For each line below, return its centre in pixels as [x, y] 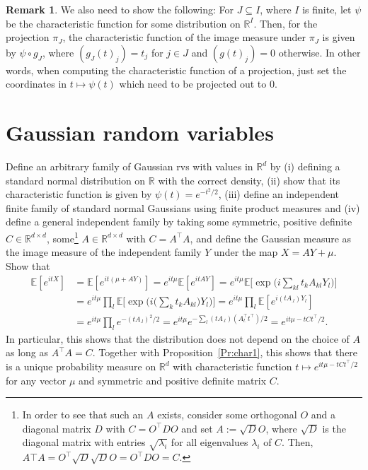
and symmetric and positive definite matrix [173, 380]
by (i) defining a [305, 166]
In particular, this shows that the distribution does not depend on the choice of [178, 338]
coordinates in [36, 84]
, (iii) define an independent [279, 194]
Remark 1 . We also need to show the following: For [120, 9]
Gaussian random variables [140, 133]
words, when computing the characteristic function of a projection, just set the [176, 70]
